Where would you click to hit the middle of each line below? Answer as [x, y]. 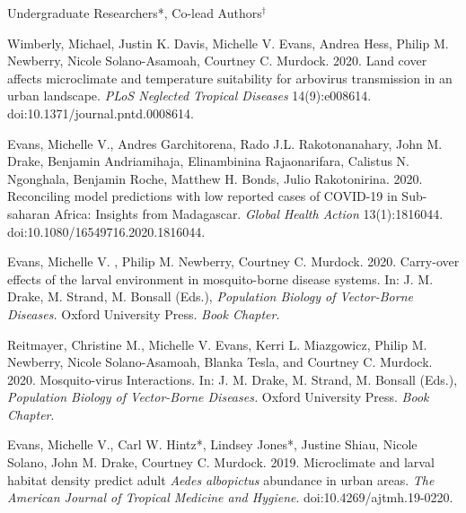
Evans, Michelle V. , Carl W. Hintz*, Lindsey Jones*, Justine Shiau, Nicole [212, 444]
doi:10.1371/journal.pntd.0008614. [101, 113]
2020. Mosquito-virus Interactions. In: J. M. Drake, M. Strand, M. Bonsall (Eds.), [233, 379]
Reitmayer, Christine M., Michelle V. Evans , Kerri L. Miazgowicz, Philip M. [217, 344]
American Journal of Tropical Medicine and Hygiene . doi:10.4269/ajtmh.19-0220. [230, 497]
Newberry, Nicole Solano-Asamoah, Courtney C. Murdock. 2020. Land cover [217, 61]
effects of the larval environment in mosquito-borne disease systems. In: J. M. [220, 278]
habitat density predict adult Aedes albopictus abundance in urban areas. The [221, 479]
